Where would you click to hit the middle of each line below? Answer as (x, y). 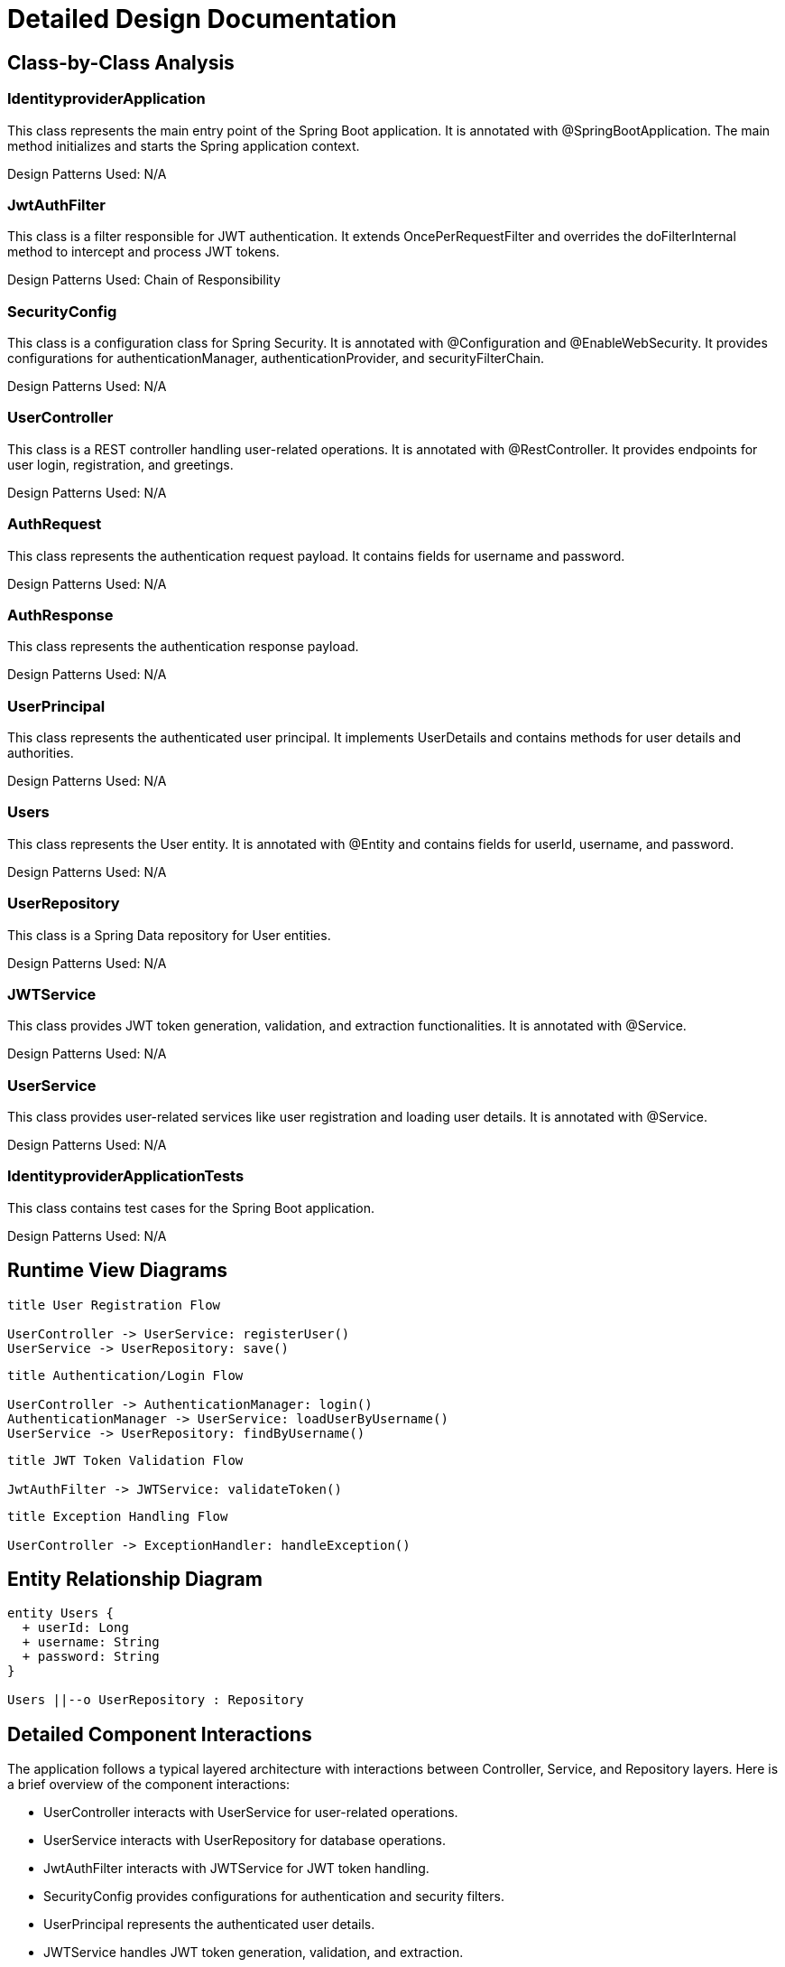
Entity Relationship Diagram (135, 1580)
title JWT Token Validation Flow (125, 1460)
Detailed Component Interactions (160, 1734)
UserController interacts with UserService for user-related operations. (251, 1813)
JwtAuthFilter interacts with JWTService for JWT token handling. (236, 1869)
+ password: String (91, 1657)
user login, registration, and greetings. (120, 464)
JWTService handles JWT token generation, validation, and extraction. (254, 1953)
